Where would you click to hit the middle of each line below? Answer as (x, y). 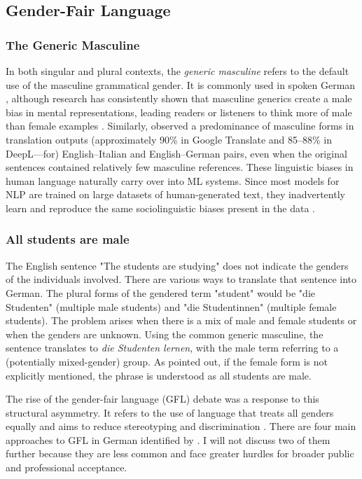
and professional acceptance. (67, 467)
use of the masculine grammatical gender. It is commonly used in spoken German (181, 84)
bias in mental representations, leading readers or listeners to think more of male (179, 112)
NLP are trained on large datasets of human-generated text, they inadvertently (175, 194)
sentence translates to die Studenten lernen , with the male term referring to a (172, 348)
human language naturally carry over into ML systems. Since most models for (173, 180)
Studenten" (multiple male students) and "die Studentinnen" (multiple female (171, 306)
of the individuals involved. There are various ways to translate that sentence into (181, 279)
